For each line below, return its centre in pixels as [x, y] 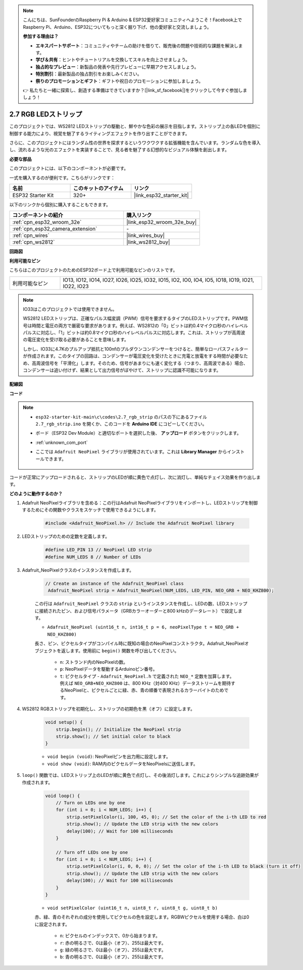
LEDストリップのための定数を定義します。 [66, 536]
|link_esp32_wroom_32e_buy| [162, 222]
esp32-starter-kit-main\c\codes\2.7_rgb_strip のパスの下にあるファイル [121, 417]
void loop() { [63, 796]
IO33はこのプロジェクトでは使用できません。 [70, 309]
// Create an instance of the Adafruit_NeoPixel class [114, 583]
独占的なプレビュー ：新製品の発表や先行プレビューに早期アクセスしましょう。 [117, 67]
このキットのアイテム [98, 188]
